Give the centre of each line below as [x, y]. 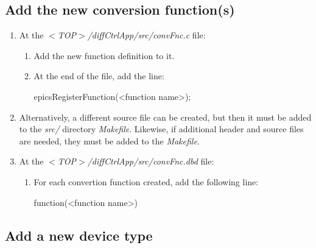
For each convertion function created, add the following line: [146, 181]
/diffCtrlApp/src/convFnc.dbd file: [151, 161]
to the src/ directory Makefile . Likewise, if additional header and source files [161, 129]
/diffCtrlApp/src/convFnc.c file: [146, 35]
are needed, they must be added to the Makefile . [109, 140]
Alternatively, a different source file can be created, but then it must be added [165, 117]
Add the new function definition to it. [104, 55]
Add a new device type [79, 235]
